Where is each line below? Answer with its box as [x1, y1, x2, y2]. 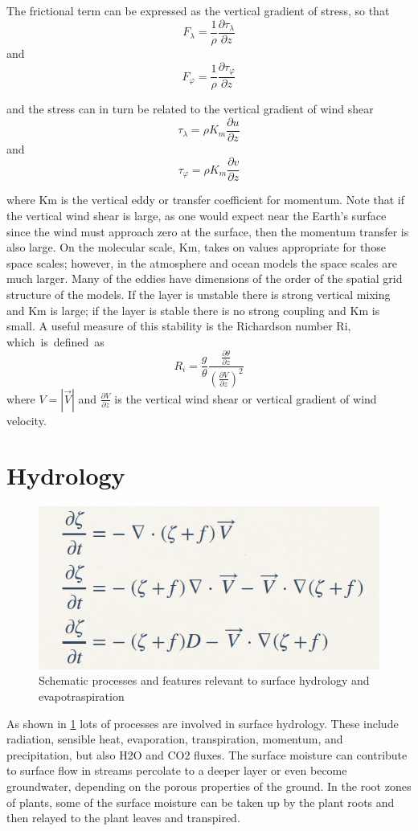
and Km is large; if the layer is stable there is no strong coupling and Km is [6, 301, 380, 318]
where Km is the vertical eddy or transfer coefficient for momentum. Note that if [6, 191, 405, 208]
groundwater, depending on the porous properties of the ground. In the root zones [6, 778, 412, 794]
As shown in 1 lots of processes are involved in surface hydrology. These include [6, 714, 399, 731]
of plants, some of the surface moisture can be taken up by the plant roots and [6, 793, 395, 810]
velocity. [6, 411, 47, 428]
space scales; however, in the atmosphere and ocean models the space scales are [6, 254, 397, 271]
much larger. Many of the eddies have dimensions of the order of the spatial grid [6, 270, 403, 287]
